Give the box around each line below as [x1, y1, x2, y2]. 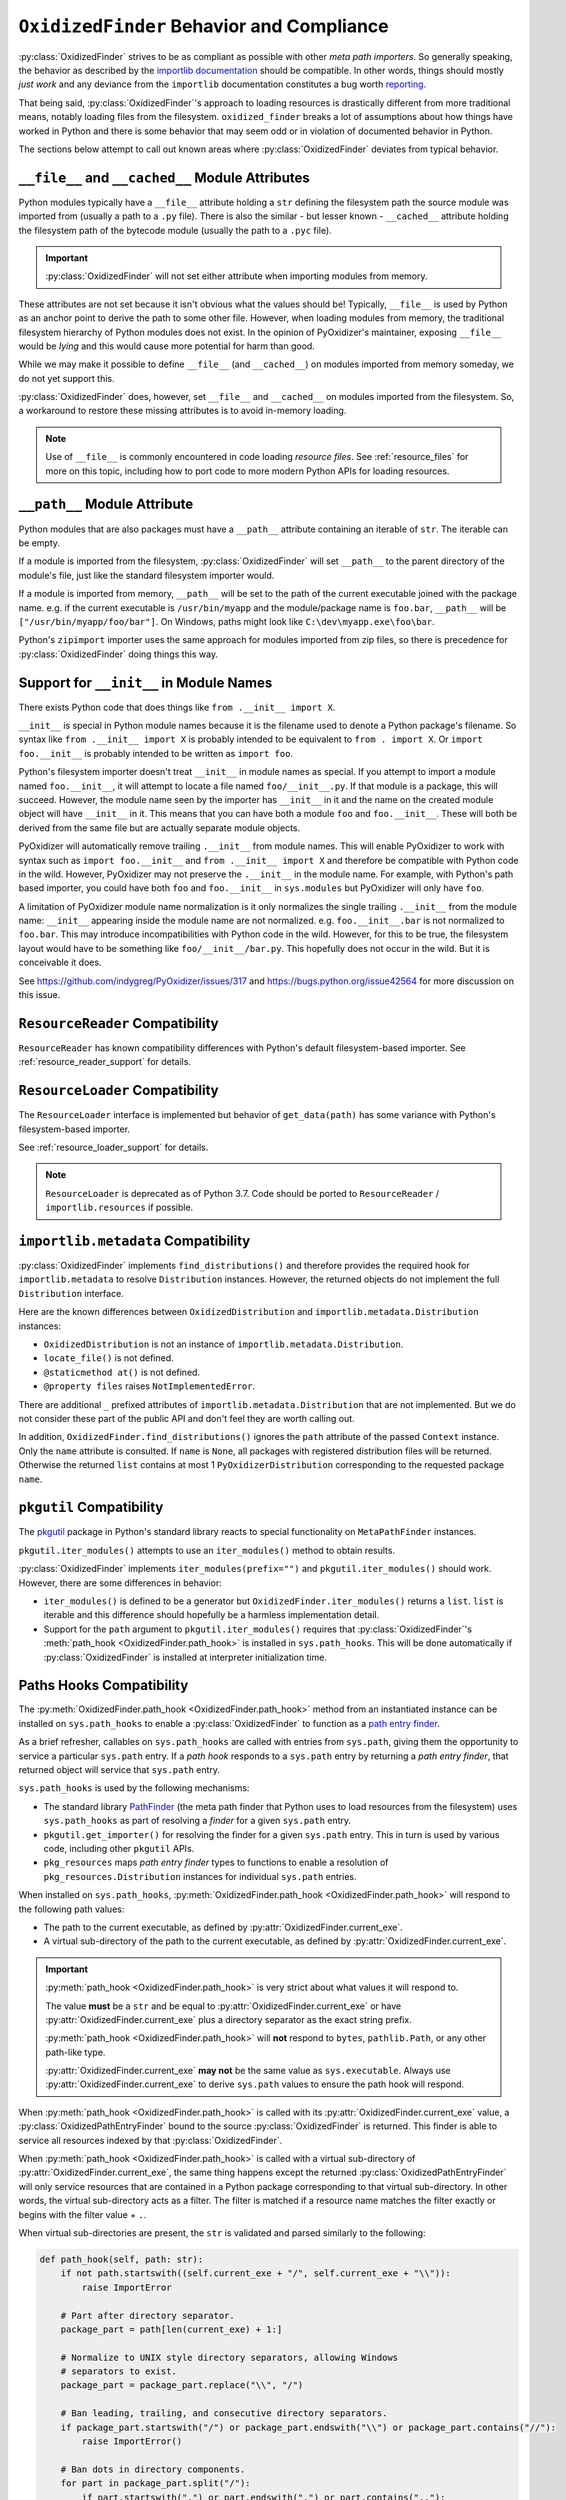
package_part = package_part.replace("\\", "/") [60, 2380, 304, 2391]
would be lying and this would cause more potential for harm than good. [18, 340, 315, 352]
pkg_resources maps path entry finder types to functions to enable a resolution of [43, 1856, 389, 1869]
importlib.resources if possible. [45, 1201, 194, 1214]
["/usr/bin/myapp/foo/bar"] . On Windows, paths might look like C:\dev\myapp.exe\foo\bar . [18, 615, 435, 627]
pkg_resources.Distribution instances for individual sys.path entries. [43, 1870, 357, 1882]
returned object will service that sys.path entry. [18, 1764, 220, 1776]
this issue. [18, 989, 61, 1001]
